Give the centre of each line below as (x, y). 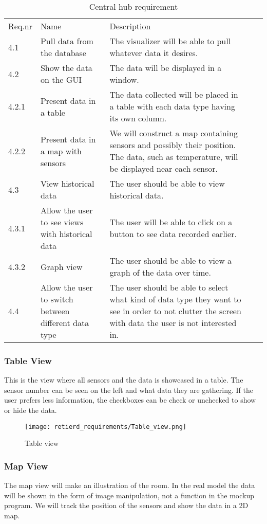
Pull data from (67, 41)
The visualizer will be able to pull (170, 41)
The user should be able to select (169, 287)
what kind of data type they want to (175, 299)
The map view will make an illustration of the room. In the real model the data (130, 485)
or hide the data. (31, 410)
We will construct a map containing (174, 133)
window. (124, 79)
